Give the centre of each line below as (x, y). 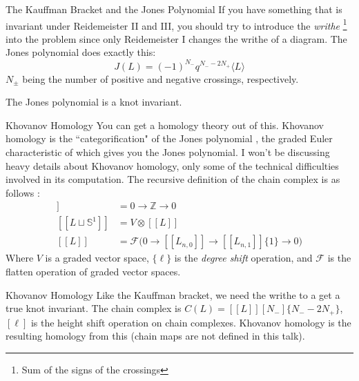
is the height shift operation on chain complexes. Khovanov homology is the (191, 322)
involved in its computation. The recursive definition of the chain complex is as (173, 179)
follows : (23, 192)
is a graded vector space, (97, 258)
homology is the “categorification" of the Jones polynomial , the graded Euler (169, 138)
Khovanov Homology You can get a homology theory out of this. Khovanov (165, 125)
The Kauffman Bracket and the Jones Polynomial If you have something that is (174, 9)
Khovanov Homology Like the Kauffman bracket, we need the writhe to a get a (173, 294)
